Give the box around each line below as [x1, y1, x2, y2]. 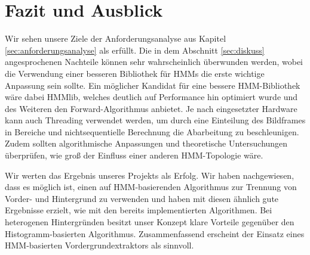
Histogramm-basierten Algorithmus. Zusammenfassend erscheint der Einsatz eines [5, 227, 305, 240]
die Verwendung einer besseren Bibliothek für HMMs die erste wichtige [5, 67, 265, 79]
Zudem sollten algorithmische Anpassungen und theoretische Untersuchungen [5, 137, 288, 150]
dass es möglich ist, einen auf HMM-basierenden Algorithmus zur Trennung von [5, 181, 297, 193]
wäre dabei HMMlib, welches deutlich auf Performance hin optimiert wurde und [5, 91, 298, 103]
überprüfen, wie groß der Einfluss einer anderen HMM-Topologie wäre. [5, 149, 263, 161]
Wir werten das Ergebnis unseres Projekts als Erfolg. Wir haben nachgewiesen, [5, 169, 294, 181]
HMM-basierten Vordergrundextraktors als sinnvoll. [5, 239, 194, 251]
